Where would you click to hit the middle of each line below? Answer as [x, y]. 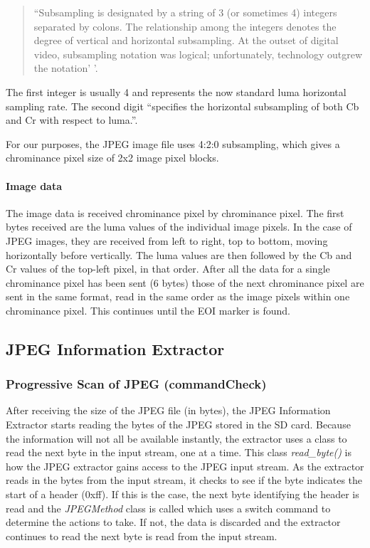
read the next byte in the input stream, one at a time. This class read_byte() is [179, 452]
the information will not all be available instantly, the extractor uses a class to [176, 438]
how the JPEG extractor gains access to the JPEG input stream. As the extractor [185, 466]
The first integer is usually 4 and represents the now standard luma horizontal [176, 91]
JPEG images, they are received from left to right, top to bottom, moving [167, 240]
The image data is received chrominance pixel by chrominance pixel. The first [175, 212]
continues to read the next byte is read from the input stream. [142, 536]
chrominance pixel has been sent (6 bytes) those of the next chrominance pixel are [185, 282]
